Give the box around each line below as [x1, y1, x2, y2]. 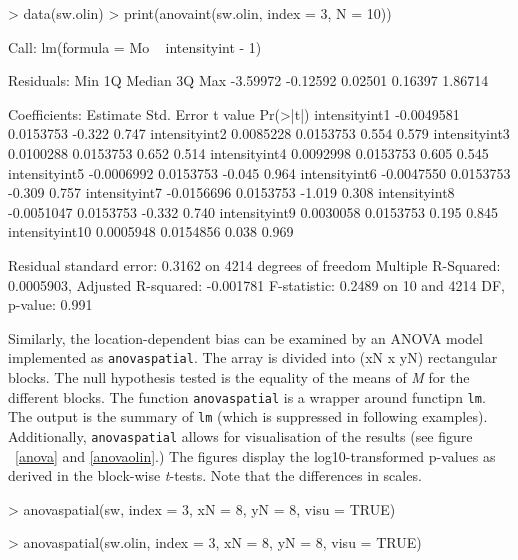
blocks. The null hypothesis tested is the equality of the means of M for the [8, 366, 470, 387]
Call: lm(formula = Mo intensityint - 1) [8, 36, 262, 57]
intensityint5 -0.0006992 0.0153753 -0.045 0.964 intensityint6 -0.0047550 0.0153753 [8, 162, 511, 183]
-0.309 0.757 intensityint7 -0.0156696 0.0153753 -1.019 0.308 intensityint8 [8, 182, 455, 203]
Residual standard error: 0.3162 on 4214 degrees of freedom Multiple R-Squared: [8, 254, 501, 275]
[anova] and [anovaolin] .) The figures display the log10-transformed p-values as [15, 445, 496, 466]
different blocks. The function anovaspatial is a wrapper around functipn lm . [8, 386, 486, 407]
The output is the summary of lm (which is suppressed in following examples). [8, 406, 488, 427]
